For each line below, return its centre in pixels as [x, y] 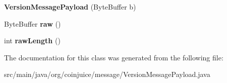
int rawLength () [32, 40]
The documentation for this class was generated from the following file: [114, 57]
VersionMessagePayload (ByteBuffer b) [70, 7]
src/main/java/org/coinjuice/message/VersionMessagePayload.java [107, 74]
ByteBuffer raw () [33, 23]
